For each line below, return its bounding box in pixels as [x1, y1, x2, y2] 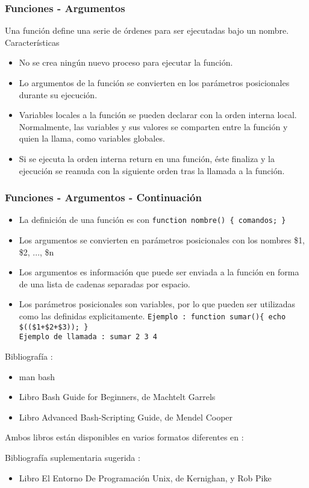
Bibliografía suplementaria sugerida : [5, 451, 140, 463]
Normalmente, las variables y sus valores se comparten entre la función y [19, 120, 288, 133]
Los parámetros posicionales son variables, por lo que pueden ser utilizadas [19, 298, 296, 310]
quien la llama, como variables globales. [19, 132, 165, 145]
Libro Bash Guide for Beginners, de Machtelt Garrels [19, 390, 216, 403]
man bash [19, 370, 55, 383]
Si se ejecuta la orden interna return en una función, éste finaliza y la [19, 152, 275, 164]
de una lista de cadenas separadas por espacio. [19, 277, 190, 290]
